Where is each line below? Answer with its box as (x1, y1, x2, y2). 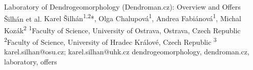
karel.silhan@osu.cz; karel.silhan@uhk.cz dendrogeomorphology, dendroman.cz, (4, 46, 249, 57)
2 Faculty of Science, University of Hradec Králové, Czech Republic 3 (4, 35, 217, 47)
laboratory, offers (4, 56, 57, 66)
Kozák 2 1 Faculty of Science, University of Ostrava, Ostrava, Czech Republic (4, 23, 241, 35)
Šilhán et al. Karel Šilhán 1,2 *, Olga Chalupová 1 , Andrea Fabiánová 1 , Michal (4, 12, 241, 24)
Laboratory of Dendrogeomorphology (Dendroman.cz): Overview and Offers (4, 2, 241, 12)
